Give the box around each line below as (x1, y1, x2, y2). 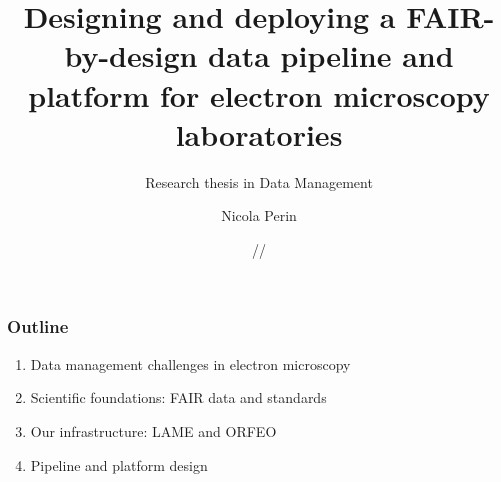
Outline (7, 314, 69, 339)
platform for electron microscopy (28, 74, 490, 115)
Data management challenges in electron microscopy (30, 353, 351, 374)
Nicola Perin (221, 205, 297, 226)
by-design (64, 35, 198, 76)
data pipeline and (208, 35, 454, 76)
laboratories (175, 113, 343, 154)
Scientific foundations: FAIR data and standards (30, 387, 327, 408)
